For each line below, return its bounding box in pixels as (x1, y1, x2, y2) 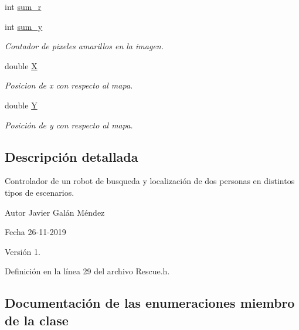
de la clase (5, 311, 69, 329)
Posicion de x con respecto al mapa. (5, 79, 133, 91)
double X (5, 59, 38, 72)
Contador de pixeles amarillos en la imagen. (5, 40, 164, 52)
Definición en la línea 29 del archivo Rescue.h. (5, 265, 170, 277)
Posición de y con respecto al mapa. (5, 118, 133, 131)
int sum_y (5, 20, 43, 32)
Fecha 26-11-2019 (5, 226, 66, 238)
